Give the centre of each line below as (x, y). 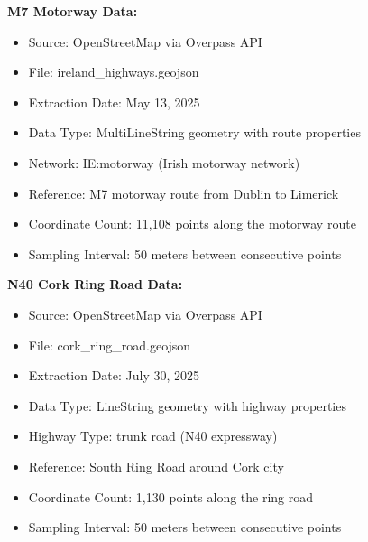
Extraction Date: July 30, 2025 (114, 375)
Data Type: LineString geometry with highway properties (187, 405)
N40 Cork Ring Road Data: (95, 284)
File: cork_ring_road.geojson (110, 345)
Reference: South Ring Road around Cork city (156, 466)
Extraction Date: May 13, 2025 (114, 102)
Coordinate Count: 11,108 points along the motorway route (192, 224)
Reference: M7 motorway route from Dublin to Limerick (184, 193)
